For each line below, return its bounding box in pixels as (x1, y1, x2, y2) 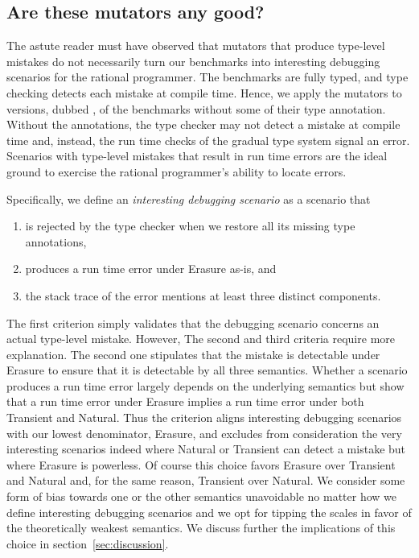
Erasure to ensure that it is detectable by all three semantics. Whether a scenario (6, 362, 408, 378)
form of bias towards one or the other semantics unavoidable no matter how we (6, 488, 397, 505)
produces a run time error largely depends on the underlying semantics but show (6, 377, 405, 394)
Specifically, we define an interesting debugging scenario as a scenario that (6, 190, 371, 207)
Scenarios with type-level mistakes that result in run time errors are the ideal (6, 147, 388, 164)
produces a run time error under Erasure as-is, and (25, 260, 277, 277)
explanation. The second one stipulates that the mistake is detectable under (6, 345, 380, 362)
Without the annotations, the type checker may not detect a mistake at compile (6, 116, 401, 133)
